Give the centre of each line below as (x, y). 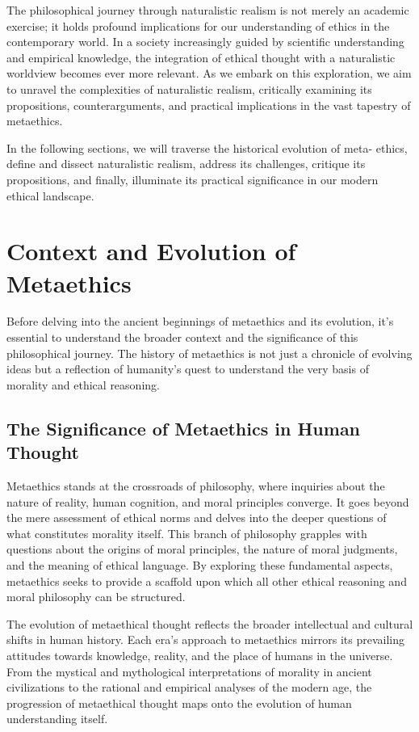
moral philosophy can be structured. (96, 597)
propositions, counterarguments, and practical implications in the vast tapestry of (209, 105)
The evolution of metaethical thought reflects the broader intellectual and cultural (210, 623)
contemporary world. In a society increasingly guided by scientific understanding (205, 42)
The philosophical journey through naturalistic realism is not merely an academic (208, 10)
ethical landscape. (50, 195)
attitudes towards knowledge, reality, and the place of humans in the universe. (200, 655)
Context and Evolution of (151, 251)
